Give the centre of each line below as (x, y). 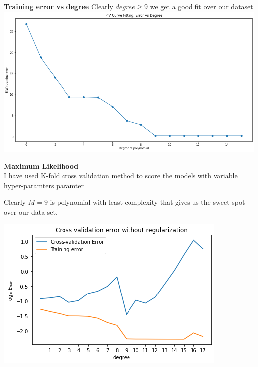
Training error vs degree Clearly (59, 6)
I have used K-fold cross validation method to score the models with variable (121, 176)
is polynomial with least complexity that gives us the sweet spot (147, 202)
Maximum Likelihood (41, 166)
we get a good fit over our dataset (201, 6)
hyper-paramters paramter (44, 185)
